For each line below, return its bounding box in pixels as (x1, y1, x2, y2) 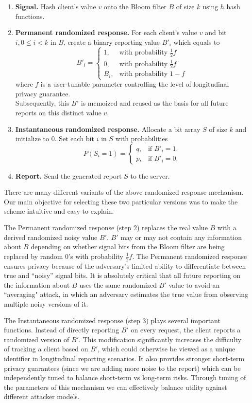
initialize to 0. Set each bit (15, 133, 94, 144)
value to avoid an (168, 279, 220, 290)
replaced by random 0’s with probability (4, 251, 124, 261)
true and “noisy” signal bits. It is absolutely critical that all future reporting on (4, 270, 241, 280)
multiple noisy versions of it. (4, 299, 88, 309)
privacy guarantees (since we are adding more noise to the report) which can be (4, 363, 241, 373)
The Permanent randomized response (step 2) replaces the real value (4, 222, 208, 233)
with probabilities (115, 133, 168, 144)
